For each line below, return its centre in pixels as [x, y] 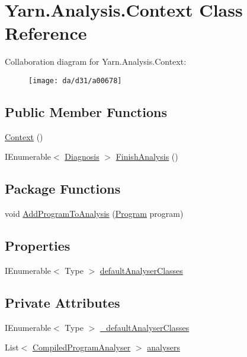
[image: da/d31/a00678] [75, 80]
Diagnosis [82, 157]
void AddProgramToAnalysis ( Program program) [94, 214]
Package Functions [63, 189]
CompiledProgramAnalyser [81, 347]
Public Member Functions [86, 111]
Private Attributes [62, 302]
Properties [38, 246]
